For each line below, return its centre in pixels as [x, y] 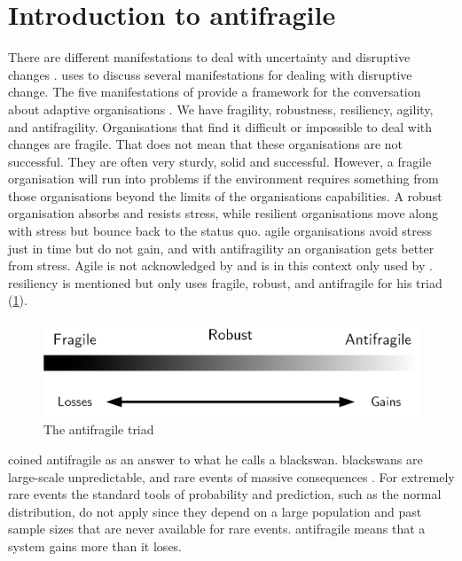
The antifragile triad [99, 429]
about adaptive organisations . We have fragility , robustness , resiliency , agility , [221, 109]
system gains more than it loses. [95, 545]
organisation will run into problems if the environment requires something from [223, 179]
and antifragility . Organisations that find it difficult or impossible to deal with [220, 126]
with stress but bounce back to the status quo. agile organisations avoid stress [220, 231]
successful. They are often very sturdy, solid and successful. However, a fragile [220, 161]
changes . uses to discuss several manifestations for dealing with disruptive [210, 74]
